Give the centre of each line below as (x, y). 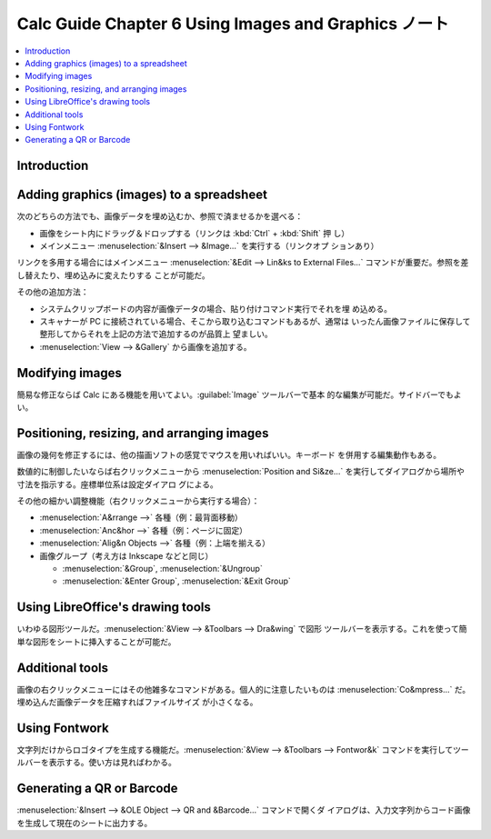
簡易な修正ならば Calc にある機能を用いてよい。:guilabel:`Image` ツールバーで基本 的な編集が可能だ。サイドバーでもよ (240, 395)
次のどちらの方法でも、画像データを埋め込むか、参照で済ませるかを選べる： (160, 216)
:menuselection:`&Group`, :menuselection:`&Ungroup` (162, 569)
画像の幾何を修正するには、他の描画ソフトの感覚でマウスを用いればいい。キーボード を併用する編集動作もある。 (229, 454)
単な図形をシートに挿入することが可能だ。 (96, 642)
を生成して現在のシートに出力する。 (85, 823)
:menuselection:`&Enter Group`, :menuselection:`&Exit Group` (176, 581)
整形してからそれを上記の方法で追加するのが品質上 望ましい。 (156, 334)
